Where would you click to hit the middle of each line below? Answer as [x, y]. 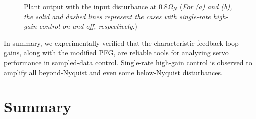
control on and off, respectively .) [88, 26]
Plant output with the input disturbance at [90, 6]
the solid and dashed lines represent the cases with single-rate [117, 16]
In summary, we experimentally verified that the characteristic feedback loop [121, 43]
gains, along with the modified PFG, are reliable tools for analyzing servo [116, 53]
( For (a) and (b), [206, 6]
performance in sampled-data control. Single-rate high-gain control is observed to [128, 62]
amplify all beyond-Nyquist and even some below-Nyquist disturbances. [113, 72]
